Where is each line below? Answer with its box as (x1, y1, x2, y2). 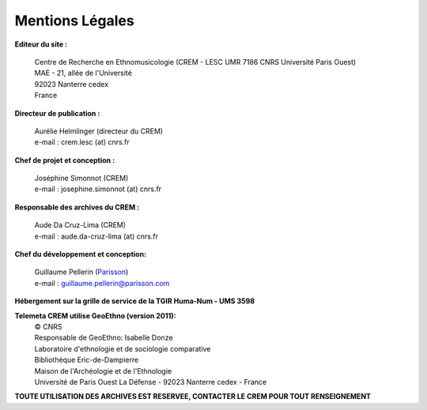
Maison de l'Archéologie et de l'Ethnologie (34, 366, 172, 375)
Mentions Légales (14, 12, 134, 29)
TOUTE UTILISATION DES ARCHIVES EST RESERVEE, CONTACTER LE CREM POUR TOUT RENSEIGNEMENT (14, 392, 372, 401)
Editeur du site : (14, 39, 67, 49)
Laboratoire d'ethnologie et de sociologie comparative (34, 344, 211, 353)
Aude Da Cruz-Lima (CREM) (34, 220, 127, 230)
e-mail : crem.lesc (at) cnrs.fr (34, 137, 130, 147)
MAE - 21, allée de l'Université (34, 68, 132, 78)
